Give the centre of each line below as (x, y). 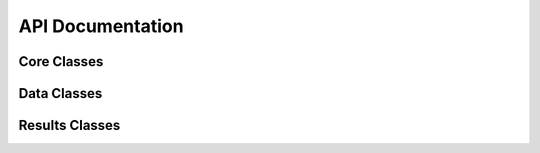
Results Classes (69, 125)
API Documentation (101, 26)
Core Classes (61, 61)
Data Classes (60, 93)
